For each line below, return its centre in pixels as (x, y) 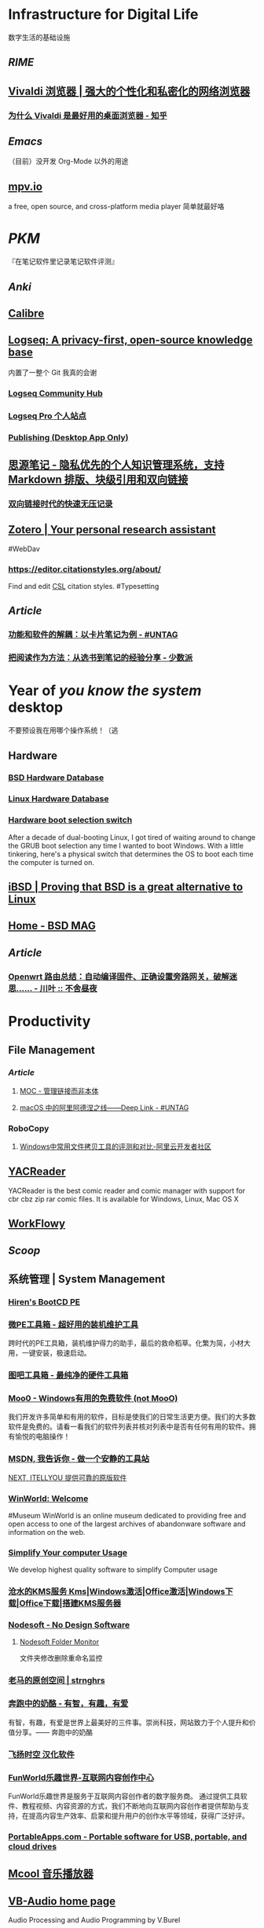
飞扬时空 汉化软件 (41, 1754)
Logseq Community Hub (56, 393)
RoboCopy (29, 1128)
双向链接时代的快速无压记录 (60, 503)
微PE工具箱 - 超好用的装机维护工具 (73, 1324)
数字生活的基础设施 (39, 37)
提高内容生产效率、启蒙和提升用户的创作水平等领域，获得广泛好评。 (139, 1816)
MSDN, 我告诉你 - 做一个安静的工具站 (79, 1459)
